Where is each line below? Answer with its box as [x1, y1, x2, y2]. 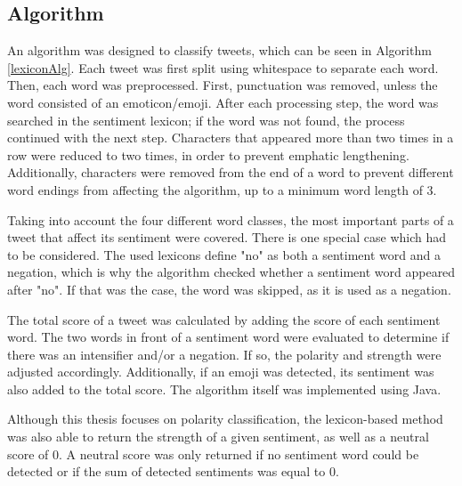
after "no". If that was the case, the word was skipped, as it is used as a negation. [7, 279, 451, 298]
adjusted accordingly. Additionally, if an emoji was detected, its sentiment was [7, 362, 434, 381]
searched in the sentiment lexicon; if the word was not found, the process [7, 110, 405, 129]
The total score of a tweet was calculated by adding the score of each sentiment [7, 310, 441, 328]
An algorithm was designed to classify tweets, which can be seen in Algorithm [7, 41, 432, 60]
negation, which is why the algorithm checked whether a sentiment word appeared [7, 263, 456, 281]
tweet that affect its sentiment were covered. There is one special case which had [7, 228, 447, 247]
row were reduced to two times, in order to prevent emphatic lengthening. [7, 145, 409, 164]
